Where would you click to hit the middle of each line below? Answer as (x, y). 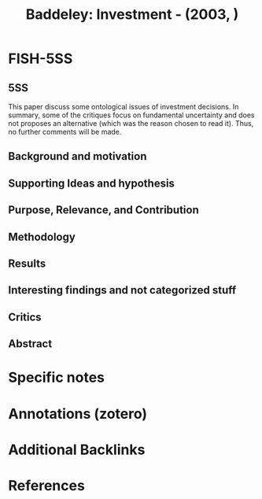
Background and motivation (77, 156)
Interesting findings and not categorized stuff (122, 290)
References (46, 485)
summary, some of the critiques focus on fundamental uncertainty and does (131, 115)
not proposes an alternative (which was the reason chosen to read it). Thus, (131, 123)
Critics (25, 317)
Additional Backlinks (77, 449)
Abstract (30, 344)
